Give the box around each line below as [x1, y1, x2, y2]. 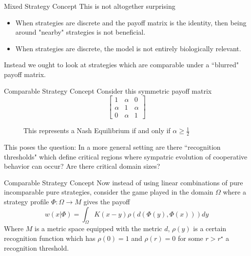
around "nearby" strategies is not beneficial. [15, 27, 146, 37]
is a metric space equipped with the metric [35, 223, 162, 234]
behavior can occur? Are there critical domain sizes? [4, 161, 160, 171]
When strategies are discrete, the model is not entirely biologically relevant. [15, 43, 241, 53]
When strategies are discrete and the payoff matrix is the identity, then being [15, 17, 247, 27]
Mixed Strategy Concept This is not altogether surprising [4, 1, 175, 11]
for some [177, 233, 203, 243]
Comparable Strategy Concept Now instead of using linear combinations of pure [4, 177, 243, 187]
